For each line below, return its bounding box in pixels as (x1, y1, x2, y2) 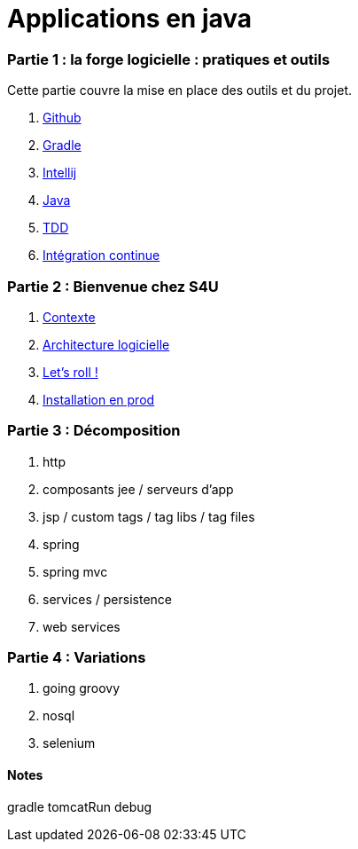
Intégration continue (43, 248, 160, 263)
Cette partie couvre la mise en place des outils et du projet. (7, 83, 353, 98)
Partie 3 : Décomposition (7, 421, 181, 440)
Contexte (43, 309, 96, 325)
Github (43, 110, 82, 126)
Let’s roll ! (43, 364, 98, 380)
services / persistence (43, 591, 172, 607)
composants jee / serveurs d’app (43, 481, 234, 497)
